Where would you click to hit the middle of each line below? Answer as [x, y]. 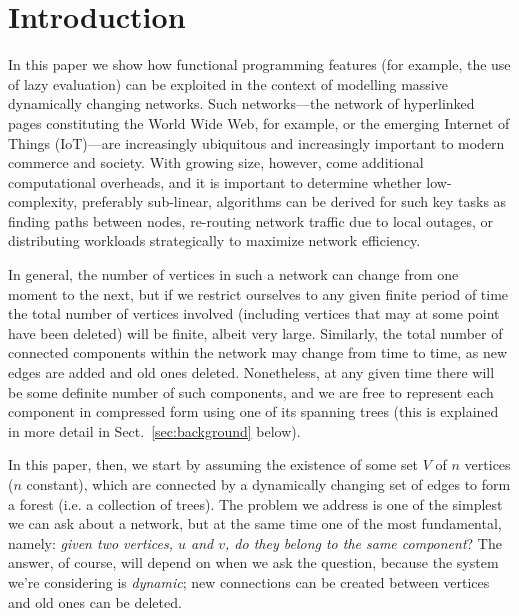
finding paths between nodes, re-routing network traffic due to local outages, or [250, 220]
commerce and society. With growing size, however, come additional [216, 162]
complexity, [43, 201]
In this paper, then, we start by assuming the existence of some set [213, 464]
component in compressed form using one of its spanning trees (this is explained [253, 411]
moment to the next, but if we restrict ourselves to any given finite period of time [258, 293]
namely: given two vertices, [91, 542]
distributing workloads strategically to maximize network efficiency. [214, 240]
